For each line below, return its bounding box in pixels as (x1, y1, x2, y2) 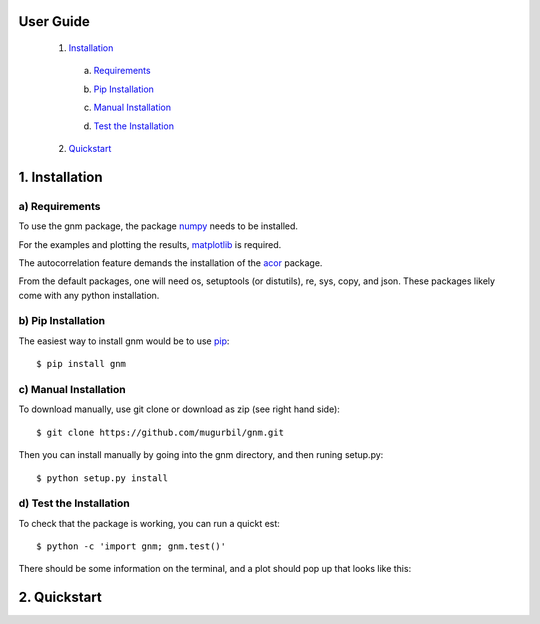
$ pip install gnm (36, 358, 127, 370)
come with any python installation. (18, 289, 160, 301)
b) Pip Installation (18, 314, 105, 328)
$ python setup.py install (36, 472, 169, 484)
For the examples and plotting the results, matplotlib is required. (18, 238, 282, 250)
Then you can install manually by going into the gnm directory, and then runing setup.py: (18, 449, 384, 461)
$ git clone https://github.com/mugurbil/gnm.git (36, 426, 285, 438)
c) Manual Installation (18, 382, 126, 396)
